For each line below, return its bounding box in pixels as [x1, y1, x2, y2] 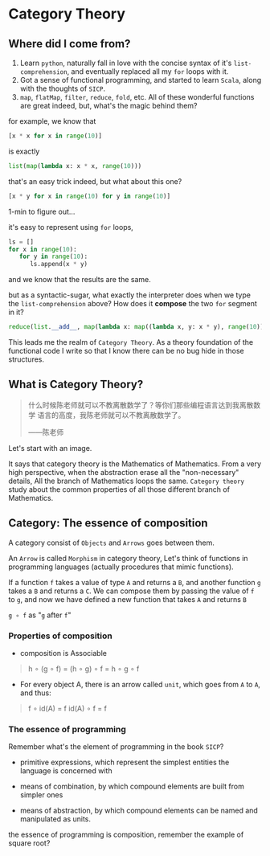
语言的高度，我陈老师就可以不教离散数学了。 [37, 410, 186, 420]
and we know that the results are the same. [8, 275, 151, 285]
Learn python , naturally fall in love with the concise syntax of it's [19, 58, 232, 68]
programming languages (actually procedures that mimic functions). [8, 562, 235, 571]
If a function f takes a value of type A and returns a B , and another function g [8, 577, 261, 587]
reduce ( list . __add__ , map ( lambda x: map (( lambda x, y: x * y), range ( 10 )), [8, 323, 268, 331]
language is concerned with [19, 766, 112, 776]
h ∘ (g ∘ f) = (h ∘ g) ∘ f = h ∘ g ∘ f [27, 664, 140, 674]
